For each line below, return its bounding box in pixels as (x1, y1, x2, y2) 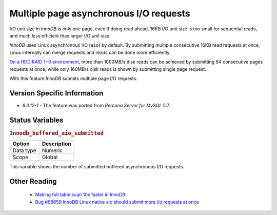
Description (42, 140, 71, 147)
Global (42, 153, 58, 161)
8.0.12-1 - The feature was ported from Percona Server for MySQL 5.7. (22, 102, 170, 108)
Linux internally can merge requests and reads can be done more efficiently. (9, 49, 171, 55)
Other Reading (9, 177, 57, 186)
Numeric (42, 147, 63, 154)
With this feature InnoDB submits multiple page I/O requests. (9, 75, 138, 82)
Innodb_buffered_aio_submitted (9, 129, 104, 136)
